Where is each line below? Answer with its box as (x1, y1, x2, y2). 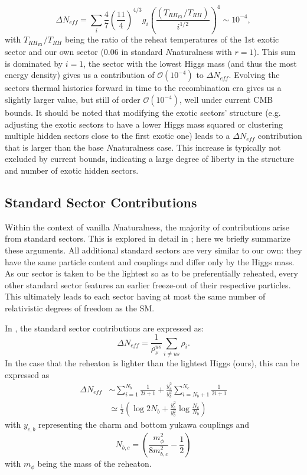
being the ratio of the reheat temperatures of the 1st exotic (64, 33, 279, 45)
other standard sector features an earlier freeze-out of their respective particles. (5, 278, 291, 291)
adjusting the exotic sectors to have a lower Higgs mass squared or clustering (5, 118, 283, 130)
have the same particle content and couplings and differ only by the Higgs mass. (5, 255, 295, 268)
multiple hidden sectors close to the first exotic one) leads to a (5, 129, 230, 142)
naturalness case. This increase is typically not (113, 141, 281, 153)
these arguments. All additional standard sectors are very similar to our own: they (5, 244, 302, 256)
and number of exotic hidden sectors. (5, 164, 139, 177)
